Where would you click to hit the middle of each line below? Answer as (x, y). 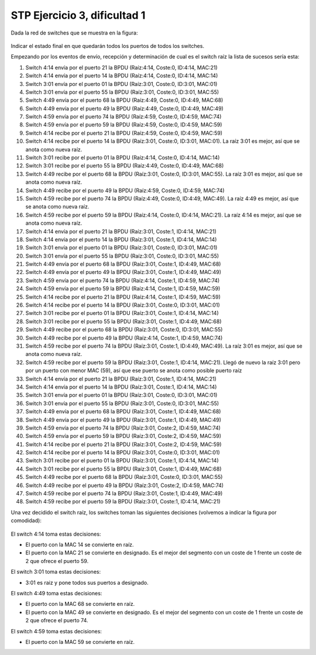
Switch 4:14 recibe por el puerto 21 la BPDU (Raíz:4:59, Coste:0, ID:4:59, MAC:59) (124, 133)
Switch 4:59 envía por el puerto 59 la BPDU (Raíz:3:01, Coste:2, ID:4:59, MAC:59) (123, 436)
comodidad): (26, 520)
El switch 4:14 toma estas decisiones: (56, 534)
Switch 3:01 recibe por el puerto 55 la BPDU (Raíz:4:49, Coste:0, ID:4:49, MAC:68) (125, 166)
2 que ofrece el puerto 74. (57, 620)
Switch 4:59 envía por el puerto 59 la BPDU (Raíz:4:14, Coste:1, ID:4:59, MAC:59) (123, 289)
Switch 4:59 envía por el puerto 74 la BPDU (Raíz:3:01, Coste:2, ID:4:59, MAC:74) (123, 428)
